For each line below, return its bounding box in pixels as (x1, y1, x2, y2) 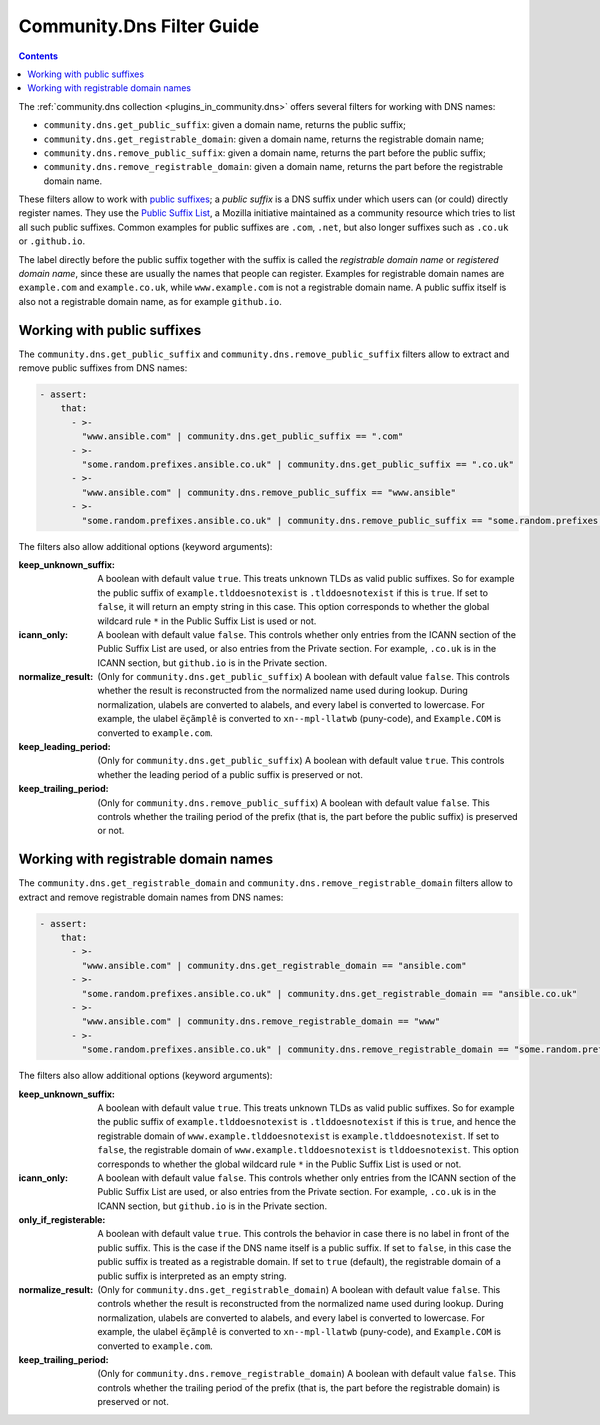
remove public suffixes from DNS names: (18, 362, 188, 374)
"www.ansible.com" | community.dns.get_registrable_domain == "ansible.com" (81, 960, 467, 971)
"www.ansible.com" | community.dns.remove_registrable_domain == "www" (81, 1016, 441, 1027)
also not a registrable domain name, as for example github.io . (18, 295, 282, 307)
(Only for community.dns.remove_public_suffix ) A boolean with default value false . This (97, 796, 490, 809)
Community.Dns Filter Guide (18, 15, 260, 37)
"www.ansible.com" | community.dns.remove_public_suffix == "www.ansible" (81, 486, 457, 498)
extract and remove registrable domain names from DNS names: (18, 891, 284, 903)
